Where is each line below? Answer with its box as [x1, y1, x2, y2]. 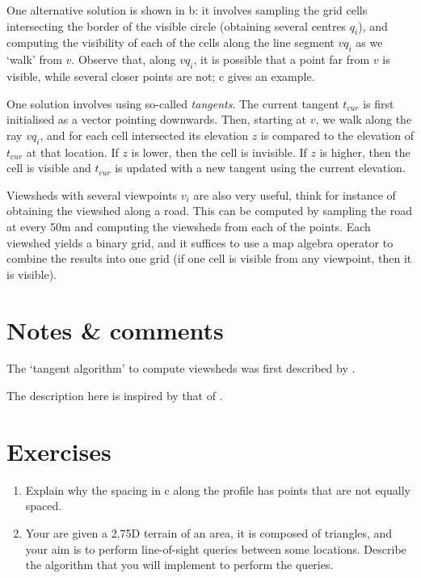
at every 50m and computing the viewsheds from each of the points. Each [6, 217, 371, 234]
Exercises [6, 434, 112, 467]
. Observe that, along [71, 51, 176, 68]
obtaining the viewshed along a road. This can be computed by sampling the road [6, 202, 412, 219]
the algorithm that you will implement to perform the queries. [25, 556, 334, 573]
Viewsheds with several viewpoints [6, 186, 178, 203]
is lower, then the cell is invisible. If [131, 143, 307, 160]
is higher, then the [319, 143, 410, 160]
